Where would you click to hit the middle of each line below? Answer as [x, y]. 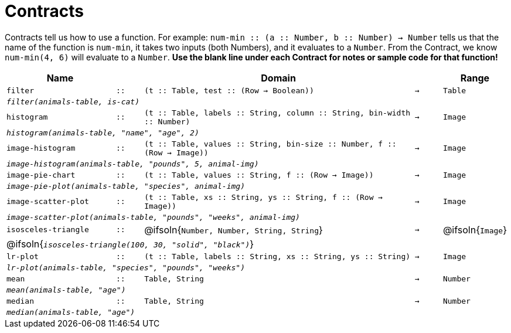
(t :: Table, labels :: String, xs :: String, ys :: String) [277, 256]
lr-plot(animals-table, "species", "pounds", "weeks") [126, 267]
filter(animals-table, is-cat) [73, 101]
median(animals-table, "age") [71, 312]
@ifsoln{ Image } [475, 230]
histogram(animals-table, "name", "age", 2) [103, 132]
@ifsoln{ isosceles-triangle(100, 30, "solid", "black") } [130, 244]
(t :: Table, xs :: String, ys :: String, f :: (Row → [264, 197]
